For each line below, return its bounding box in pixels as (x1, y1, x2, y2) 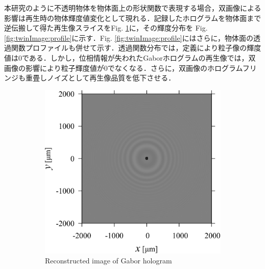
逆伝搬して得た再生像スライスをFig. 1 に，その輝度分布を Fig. (4, 22, 208, 33)
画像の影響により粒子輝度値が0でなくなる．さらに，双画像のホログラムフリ (4, 62, 257, 73)
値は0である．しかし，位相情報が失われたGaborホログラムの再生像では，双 (4, 52, 256, 63)
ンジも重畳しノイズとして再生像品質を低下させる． (4, 72, 176, 83)
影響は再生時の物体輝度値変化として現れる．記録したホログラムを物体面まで (4, 12, 261, 23)
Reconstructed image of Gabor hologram (45, 255, 172, 266)
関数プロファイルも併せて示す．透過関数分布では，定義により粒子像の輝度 (11, 42, 261, 53)
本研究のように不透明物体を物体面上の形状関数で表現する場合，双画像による (4, 3, 261, 13)
